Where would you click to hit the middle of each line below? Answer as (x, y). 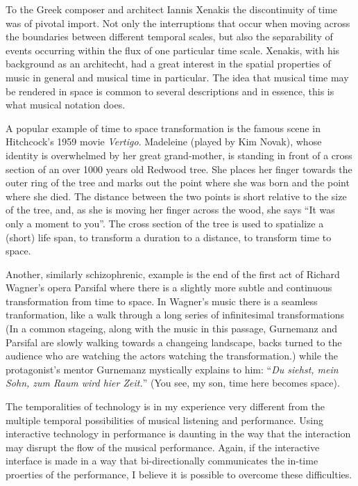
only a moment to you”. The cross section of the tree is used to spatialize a (165, 223)
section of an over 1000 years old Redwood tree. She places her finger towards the (179, 169)
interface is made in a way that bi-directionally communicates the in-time (162, 461)
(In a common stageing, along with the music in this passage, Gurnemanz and (172, 329)
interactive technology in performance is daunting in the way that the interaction (178, 434)
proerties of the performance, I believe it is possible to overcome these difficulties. (179, 474)
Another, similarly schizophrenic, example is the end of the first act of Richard (173, 274)
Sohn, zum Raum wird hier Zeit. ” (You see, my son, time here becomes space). (173, 383)
